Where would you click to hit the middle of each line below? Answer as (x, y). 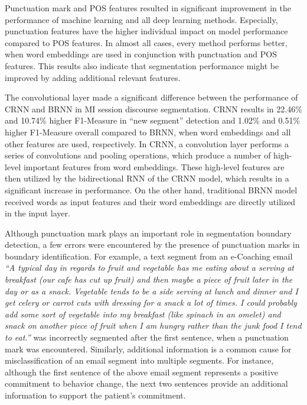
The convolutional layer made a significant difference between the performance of (151, 97)
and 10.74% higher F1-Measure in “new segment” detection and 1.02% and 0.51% (153, 120)
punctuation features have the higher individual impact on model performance (146, 31)
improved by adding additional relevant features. (93, 77)
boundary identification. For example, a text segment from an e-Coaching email (149, 256)
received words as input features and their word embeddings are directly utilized (150, 201)
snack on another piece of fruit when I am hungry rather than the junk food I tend (153, 325)
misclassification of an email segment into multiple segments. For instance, (139, 360)
